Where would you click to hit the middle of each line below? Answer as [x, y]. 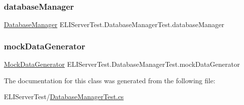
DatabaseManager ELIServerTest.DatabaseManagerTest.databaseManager [114, 24]
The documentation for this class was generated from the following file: [110, 80]
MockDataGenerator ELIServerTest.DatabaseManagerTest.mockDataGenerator [122, 64]
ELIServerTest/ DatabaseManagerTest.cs [64, 97]
